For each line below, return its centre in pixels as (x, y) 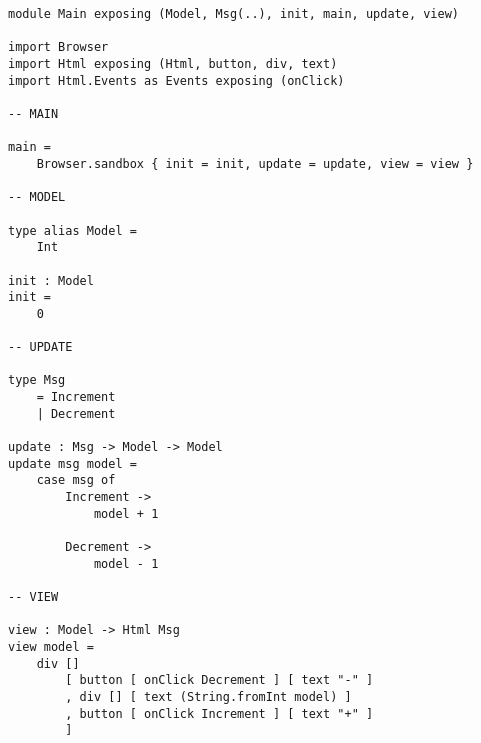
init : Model (51, 280)
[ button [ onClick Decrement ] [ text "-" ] (219, 680)
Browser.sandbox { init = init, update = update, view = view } (255, 163)
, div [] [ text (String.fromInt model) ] (208, 696)
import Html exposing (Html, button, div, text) (173, 63)
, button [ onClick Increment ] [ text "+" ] (219, 713)
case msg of (76, 480)
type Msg (37, 380)
